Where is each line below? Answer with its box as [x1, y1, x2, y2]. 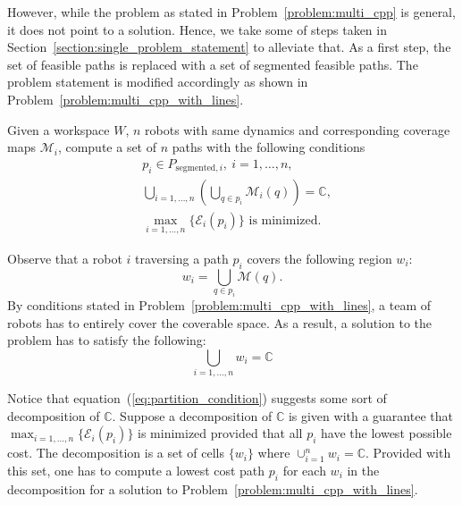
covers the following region [247, 248, 392, 267]
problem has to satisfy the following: [7, 331, 206, 349]
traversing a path [135, 248, 229, 267]
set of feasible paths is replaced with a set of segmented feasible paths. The [7, 55, 418, 73]
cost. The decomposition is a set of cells [7, 443, 224, 462]
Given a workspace [7, 120, 110, 139]
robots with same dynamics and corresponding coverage [145, 120, 450, 139]
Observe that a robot [7, 248, 122, 267]
